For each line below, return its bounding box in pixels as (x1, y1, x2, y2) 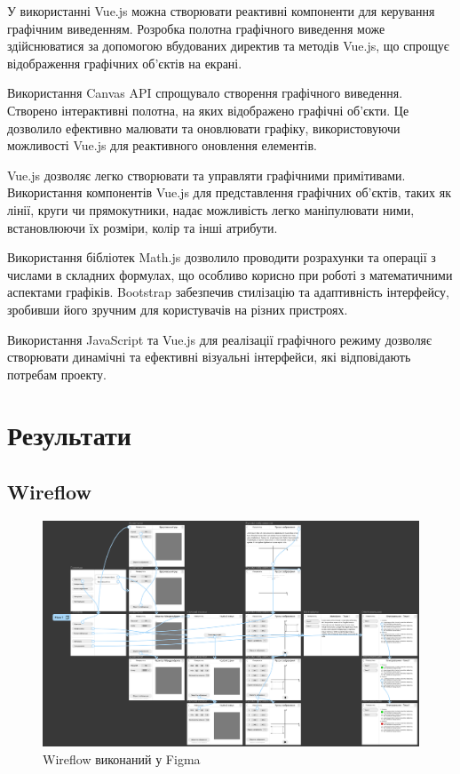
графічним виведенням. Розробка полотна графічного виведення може (7, 19, 385, 37)
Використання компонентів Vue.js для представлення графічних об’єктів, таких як (7, 183, 451, 202)
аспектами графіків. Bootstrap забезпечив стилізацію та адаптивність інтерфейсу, (7, 283, 449, 301)
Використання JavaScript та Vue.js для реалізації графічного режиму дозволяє (7, 330, 432, 348)
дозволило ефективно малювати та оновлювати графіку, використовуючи (7, 118, 401, 137)
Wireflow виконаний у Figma (43, 749, 201, 768)
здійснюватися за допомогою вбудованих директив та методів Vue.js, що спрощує (7, 36, 449, 55)
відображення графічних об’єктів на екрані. (7, 53, 242, 72)
